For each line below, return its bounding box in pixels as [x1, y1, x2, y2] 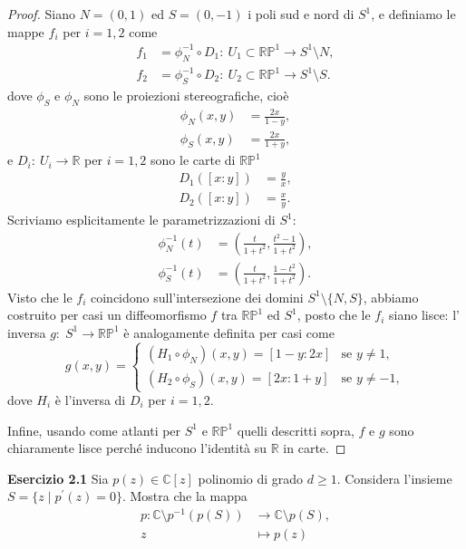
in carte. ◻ [283, 438, 346, 457]
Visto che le [7, 287, 73, 306]
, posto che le [296, 305, 371, 324]
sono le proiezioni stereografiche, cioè [83, 85, 289, 104]
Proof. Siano [7, 5, 76, 23]
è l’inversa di [54, 390, 126, 409]
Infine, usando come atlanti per [7, 420, 181, 439]
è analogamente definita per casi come [123, 323, 335, 342]
